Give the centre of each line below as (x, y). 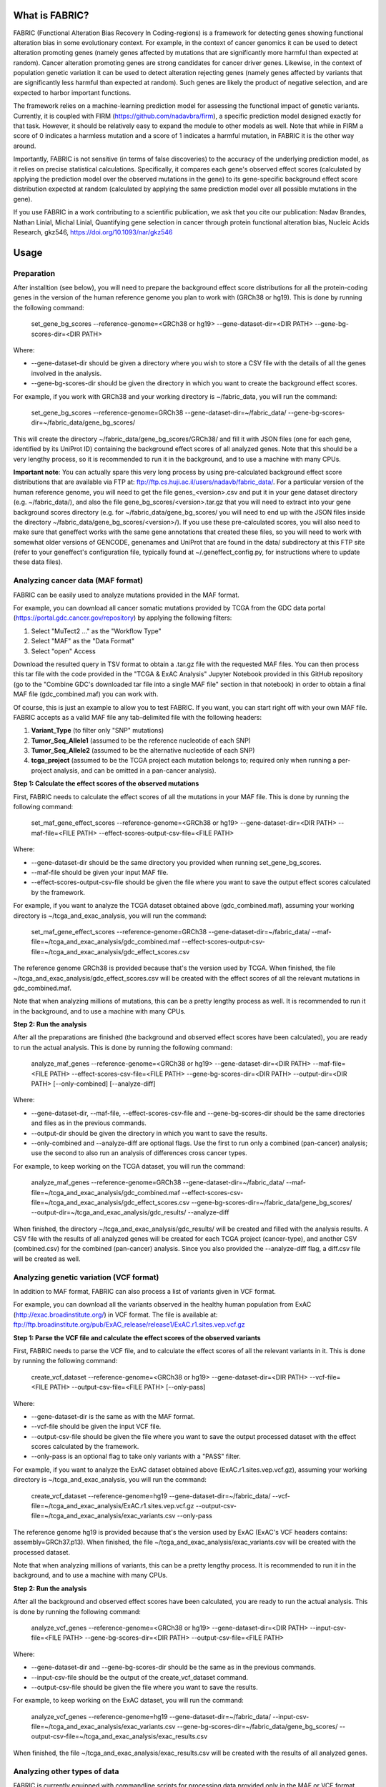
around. (25, 146)
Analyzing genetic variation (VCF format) (86, 1277)
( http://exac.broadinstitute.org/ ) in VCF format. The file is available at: (115, 1315)
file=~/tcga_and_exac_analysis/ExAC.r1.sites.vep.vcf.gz (113, 1506)
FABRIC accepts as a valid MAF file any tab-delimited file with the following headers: (138, 717)
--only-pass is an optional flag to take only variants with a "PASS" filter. (136, 1456)
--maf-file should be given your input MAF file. (100, 872)
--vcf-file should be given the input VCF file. (96, 1427)
